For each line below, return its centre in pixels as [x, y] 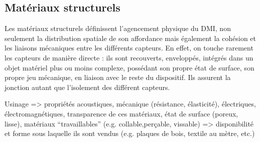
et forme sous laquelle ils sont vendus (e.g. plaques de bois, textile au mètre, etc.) [130, 133]
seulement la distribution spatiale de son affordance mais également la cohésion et [130, 38]
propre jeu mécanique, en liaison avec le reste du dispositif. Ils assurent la [118, 77]
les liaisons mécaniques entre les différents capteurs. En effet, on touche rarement [129, 48]
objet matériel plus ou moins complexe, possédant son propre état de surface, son [129, 67]
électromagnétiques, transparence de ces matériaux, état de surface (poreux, [121, 113]
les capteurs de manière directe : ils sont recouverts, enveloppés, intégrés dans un [129, 57]
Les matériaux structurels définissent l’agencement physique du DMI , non [118, 28]
